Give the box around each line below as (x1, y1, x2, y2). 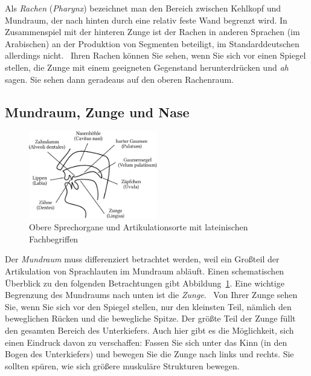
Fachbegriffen (29, 232, 79, 245)
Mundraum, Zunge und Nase (5, 102, 190, 121)
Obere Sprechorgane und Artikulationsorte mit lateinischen (29, 221, 248, 233)
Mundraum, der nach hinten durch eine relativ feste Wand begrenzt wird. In (5, 13, 287, 26)
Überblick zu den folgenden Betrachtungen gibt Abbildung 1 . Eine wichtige (5, 276, 284, 289)
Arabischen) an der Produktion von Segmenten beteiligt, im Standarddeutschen (5, 37, 300, 50)
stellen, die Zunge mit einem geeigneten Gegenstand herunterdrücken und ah (5, 60, 289, 73)
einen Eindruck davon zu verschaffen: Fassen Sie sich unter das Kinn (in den (5, 335, 287, 348)
